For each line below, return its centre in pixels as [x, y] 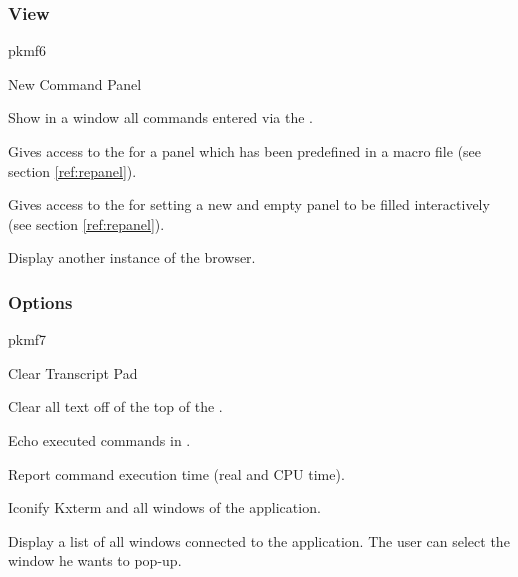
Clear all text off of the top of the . [115, 406]
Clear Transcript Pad [73, 372]
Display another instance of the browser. [132, 257]
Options [40, 301]
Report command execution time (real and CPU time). [176, 473]
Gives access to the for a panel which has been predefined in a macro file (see [245, 151]
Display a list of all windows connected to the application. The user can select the [259, 540]
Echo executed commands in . [99, 439]
